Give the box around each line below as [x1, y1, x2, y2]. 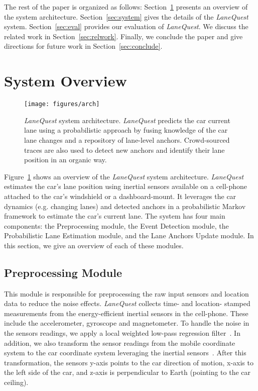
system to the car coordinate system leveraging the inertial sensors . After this [4, 347, 246, 358]
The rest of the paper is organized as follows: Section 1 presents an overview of [4, 2, 248, 12]
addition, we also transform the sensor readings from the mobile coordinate [4, 337, 235, 348]
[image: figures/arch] [24, 101, 100, 108]
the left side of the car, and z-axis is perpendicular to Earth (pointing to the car [4, 367, 251, 377]
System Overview [4, 70, 127, 91]
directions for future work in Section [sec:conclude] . [4, 41, 163, 51]
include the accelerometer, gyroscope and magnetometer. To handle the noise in [4, 318, 249, 328]
